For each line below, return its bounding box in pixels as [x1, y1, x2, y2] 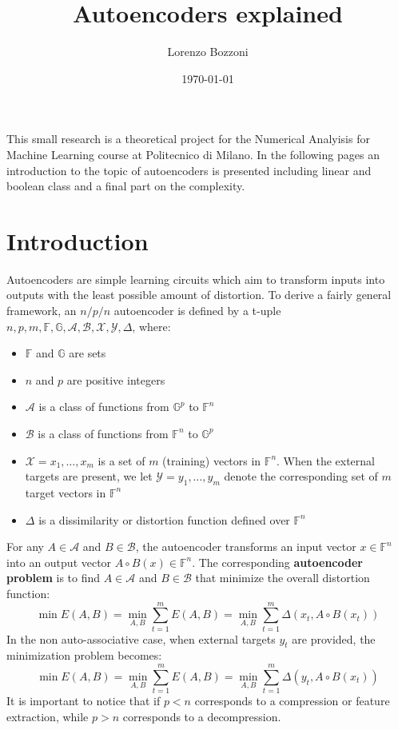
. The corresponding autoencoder [192, 553, 363, 570]
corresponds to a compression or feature [194, 692, 390, 709]
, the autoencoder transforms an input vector [135, 538, 356, 555]
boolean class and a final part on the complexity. [6, 178, 245, 194]
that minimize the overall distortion [195, 569, 370, 586]
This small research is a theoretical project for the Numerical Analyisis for [6, 130, 370, 147]
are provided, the [292, 630, 376, 647]
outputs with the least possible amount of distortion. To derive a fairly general [6, 286, 392, 303]
